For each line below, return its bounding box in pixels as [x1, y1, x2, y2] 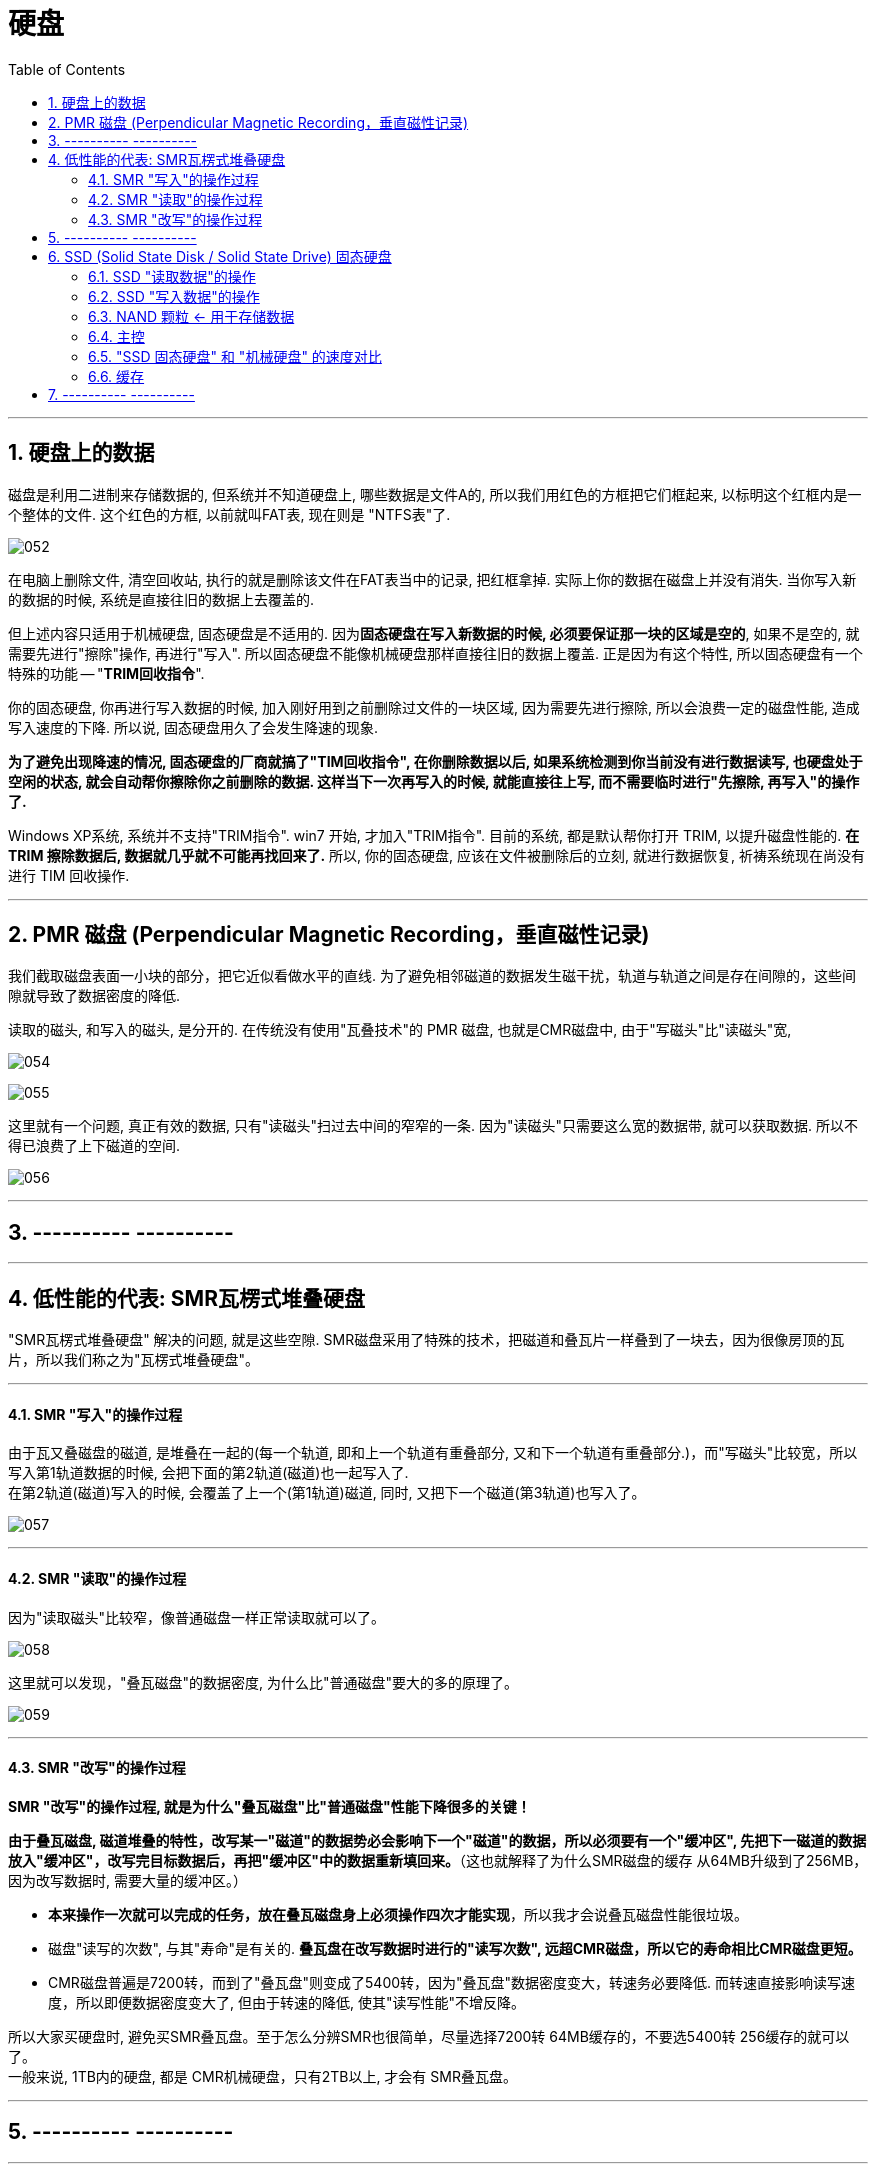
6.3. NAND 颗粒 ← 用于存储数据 [88, 307, 295, 325]
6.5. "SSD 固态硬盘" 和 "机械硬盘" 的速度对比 [88, 347, 382, 365]
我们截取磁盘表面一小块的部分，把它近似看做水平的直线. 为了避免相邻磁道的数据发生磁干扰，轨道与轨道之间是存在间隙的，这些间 [8, 967, 856, 985]
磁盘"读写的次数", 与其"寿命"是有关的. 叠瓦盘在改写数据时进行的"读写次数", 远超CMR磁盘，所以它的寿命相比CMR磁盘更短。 [48, 1939, 862, 1957]
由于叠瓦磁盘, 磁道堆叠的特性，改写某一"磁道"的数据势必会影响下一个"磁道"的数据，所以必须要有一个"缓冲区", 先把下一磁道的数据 [8, 1831, 867, 1849]
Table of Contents [8, 60, 126, 78]
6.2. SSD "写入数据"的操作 [88, 287, 260, 305]
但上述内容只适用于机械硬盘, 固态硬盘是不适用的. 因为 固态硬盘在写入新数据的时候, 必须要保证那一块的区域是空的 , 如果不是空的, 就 [8, 624, 860, 642]
